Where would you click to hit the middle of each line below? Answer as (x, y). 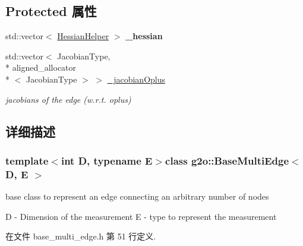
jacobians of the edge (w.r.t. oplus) (68, 99)
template (27, 160)
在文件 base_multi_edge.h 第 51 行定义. (81, 236)
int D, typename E (107, 160)
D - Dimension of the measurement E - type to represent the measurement (141, 216)
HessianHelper (83, 36)
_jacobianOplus (136, 79)
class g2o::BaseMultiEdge (227, 160)
